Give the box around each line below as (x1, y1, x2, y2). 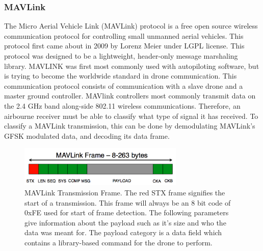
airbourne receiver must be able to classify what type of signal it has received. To (4, 110, 258, 121)
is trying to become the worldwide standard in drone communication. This (4, 70, 237, 81)
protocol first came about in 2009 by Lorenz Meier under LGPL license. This (4, 40, 245, 51)
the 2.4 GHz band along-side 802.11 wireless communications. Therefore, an (4, 100, 241, 111)
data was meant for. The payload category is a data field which (24, 227, 222, 238)
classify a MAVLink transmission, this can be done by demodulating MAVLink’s (4, 120, 255, 131)
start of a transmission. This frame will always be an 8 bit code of (24, 197, 231, 208)
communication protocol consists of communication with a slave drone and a (4, 80, 243, 91)
